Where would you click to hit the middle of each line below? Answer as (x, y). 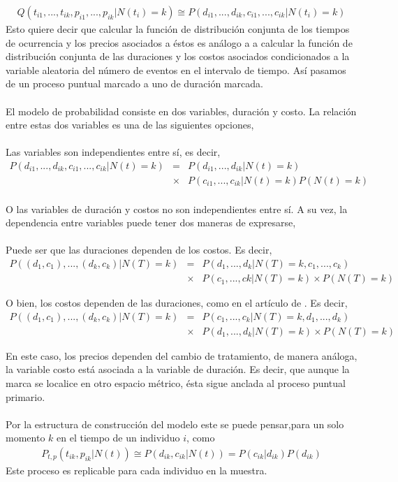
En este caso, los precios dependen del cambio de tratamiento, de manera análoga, (182, 355)
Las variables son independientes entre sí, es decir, (113, 152)
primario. (25, 396)
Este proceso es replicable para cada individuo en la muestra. (137, 470)
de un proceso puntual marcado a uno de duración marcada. (134, 83)
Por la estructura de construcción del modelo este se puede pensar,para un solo (175, 424)
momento (25, 438)
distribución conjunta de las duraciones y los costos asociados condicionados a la (178, 56)
